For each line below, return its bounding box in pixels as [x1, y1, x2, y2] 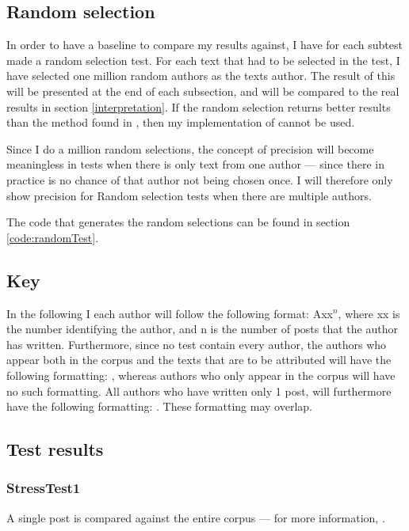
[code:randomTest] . [6, 229, 99, 245]
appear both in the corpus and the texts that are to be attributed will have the [6, 351, 392, 368]
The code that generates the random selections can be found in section [6, 214, 350, 230]
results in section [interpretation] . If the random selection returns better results [6, 98, 391, 115]
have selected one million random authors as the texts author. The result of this [6, 67, 396, 84]
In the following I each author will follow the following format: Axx [6, 305, 333, 321]
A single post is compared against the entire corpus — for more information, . [6, 509, 385, 525]
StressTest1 [6, 478, 81, 498]
